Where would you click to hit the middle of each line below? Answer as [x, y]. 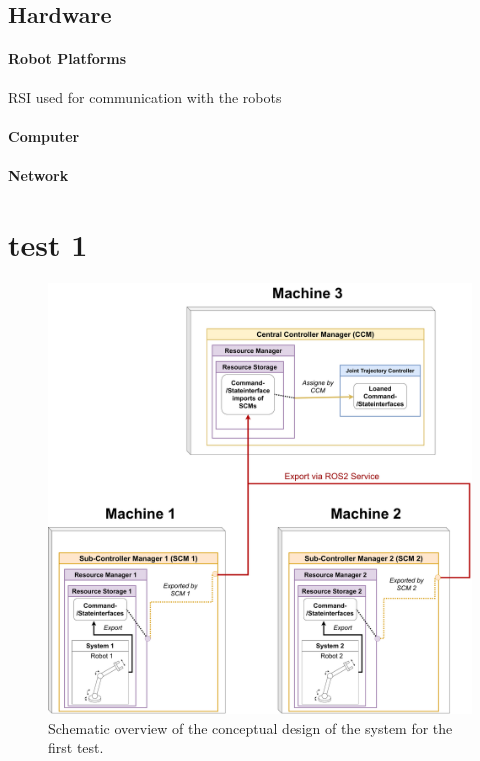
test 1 [48, 243]
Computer [44, 135]
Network [38, 174]
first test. [76, 747]
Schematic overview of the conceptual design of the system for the [250, 727]
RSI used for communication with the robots [145, 96]
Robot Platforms [67, 58]
